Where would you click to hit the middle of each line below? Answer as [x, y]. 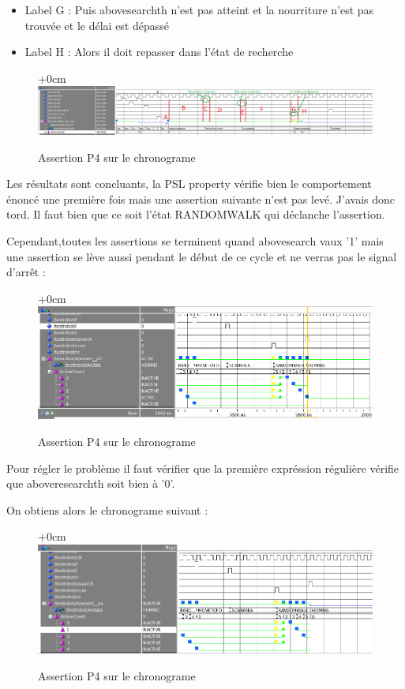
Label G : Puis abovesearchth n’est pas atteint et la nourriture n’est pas [199, 9]
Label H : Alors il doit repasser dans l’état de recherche [159, 52]
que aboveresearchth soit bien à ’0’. [91, 483]
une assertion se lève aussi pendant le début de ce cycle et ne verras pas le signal [202, 256]
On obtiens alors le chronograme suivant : [107, 509]
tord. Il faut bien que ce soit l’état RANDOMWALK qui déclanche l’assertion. [196, 214]
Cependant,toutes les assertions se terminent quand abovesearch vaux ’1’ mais [195, 241]
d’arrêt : [26, 272]
